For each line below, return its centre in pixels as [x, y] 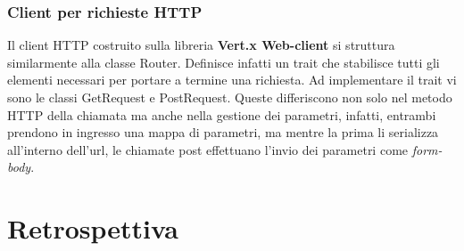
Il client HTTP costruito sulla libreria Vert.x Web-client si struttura [201, 45]
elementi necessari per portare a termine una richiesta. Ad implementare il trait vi [232, 80]
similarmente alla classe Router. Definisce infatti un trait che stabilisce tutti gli [224, 62]
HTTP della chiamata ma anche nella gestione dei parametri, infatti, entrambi [222, 114]
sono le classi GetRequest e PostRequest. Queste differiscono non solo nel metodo [230, 97]
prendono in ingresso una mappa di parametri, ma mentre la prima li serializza [223, 132]
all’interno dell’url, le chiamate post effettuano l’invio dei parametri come [208, 149]
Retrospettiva [93, 228]
